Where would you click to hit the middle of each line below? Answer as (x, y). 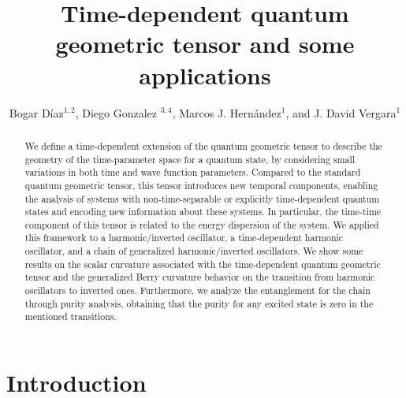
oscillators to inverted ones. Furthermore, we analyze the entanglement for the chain (197, 290)
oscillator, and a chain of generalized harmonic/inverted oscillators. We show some (194, 251)
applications (205, 74)
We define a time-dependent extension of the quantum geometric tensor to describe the (203, 145)
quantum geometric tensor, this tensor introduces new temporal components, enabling (201, 185)
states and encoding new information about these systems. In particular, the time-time (203, 212)
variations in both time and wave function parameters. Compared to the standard (193, 172)
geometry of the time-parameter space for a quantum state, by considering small (190, 159)
